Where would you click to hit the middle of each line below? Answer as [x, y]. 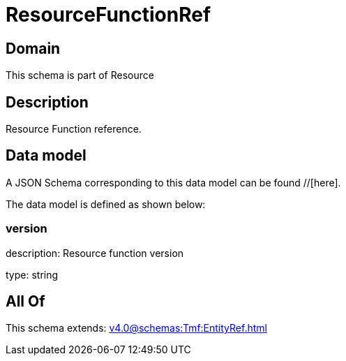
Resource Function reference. [74, 129]
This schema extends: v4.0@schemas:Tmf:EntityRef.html [136, 328]
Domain [33, 48]
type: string [32, 274]
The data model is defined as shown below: [106, 204]
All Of [25, 302]
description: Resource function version [95, 253]
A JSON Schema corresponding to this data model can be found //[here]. [173, 182]
